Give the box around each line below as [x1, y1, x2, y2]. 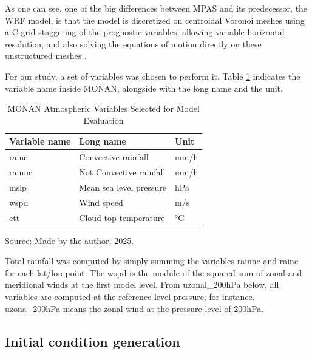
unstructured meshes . [5, 49, 87, 62]
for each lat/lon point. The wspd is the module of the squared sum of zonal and [5, 266, 302, 279]
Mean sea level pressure [79, 180, 167, 193]
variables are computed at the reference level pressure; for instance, [5, 290, 255, 303]
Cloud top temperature [79, 211, 165, 223]
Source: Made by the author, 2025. [5, 234, 134, 247]
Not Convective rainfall [79, 166, 166, 179]
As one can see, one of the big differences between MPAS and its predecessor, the [5, 2, 308, 14]
